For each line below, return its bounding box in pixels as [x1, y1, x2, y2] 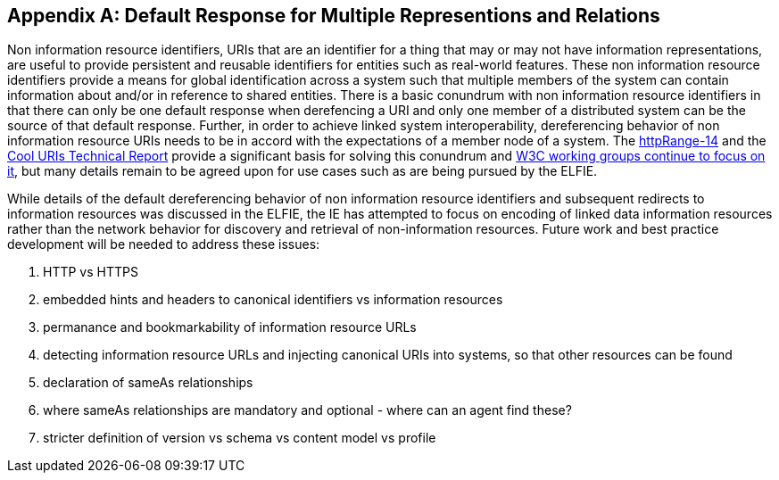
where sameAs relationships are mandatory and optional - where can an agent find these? [43, 402, 572, 418]
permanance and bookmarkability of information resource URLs [43, 319, 417, 335]
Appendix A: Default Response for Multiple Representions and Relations [7, 4, 660, 27]
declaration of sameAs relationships [43, 375, 253, 391]
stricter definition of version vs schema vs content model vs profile [43, 430, 436, 446]
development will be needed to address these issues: [7, 236, 320, 252]
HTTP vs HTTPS [43, 264, 138, 280]
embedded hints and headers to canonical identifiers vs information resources [43, 292, 503, 308]
